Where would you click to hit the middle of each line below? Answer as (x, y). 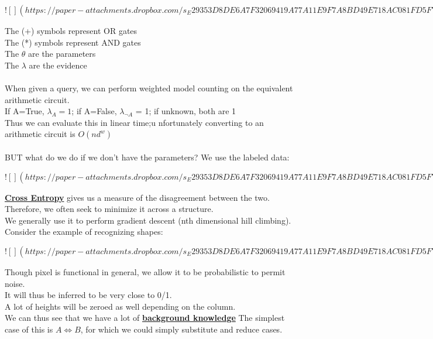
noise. (15, 283)
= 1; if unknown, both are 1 (186, 111)
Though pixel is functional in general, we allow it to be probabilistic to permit (145, 271)
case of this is (29, 329)
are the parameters (62, 54)
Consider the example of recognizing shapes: (84, 232)
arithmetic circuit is (40, 134)
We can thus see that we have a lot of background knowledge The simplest (145, 318)
